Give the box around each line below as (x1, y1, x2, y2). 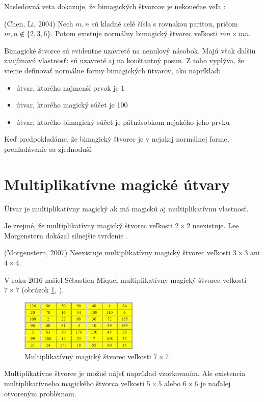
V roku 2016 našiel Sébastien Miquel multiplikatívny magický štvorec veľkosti (4, 274, 247, 285)
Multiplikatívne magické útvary (4, 173, 230, 194)
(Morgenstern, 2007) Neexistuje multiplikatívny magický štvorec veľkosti (4, 247, 231, 258)
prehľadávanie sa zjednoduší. (4, 143, 93, 154)
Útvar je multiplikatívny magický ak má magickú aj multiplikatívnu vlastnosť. (4, 203, 249, 213)
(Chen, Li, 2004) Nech (4, 18, 73, 29)
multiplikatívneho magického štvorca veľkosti (4, 378, 145, 389)
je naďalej (200, 378, 231, 389)
